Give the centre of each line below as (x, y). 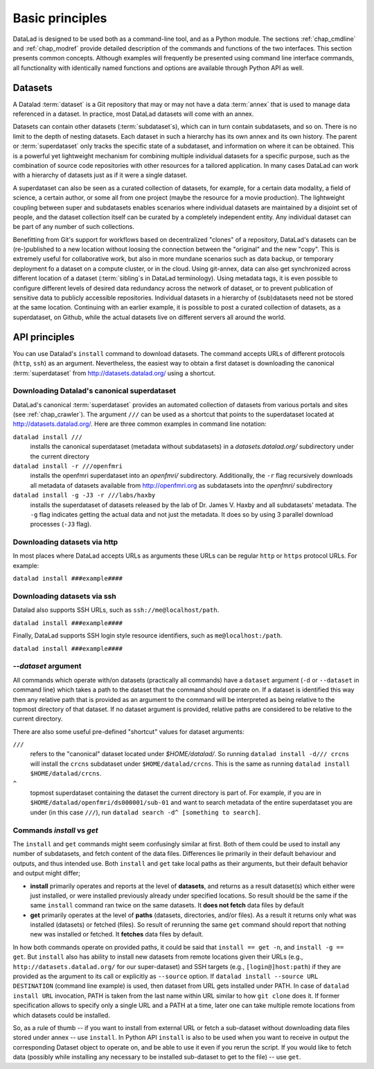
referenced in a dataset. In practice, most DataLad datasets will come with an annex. (133, 114)
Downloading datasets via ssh (65, 597)
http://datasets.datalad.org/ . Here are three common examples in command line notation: (140, 424)
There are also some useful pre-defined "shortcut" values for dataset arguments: (129, 731)
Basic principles (60, 18)
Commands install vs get (55, 830)
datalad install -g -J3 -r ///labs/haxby (84, 495)
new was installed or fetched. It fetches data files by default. (117, 934)
